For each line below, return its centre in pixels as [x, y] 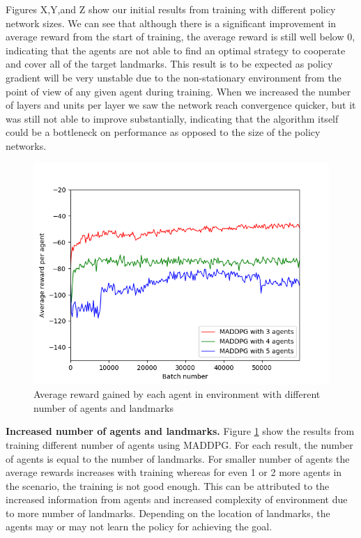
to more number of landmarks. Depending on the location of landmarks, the [168, 513]
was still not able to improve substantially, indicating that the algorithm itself [172, 118]
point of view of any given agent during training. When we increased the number [178, 91]
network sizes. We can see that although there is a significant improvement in [171, 23]
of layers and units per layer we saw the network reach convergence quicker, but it [181, 105]
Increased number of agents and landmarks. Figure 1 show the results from [180, 431]
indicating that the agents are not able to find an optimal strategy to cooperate [176, 50]
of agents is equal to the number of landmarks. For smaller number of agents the [178, 458]
